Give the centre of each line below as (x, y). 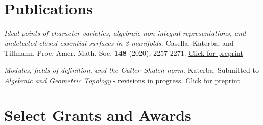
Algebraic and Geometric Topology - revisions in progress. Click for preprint (122, 80)
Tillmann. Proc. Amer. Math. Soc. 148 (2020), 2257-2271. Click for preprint (124, 53)
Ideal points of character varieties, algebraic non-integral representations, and (125, 33)
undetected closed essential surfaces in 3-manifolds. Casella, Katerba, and (119, 43)
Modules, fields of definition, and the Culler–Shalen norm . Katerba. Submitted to (131, 70)
